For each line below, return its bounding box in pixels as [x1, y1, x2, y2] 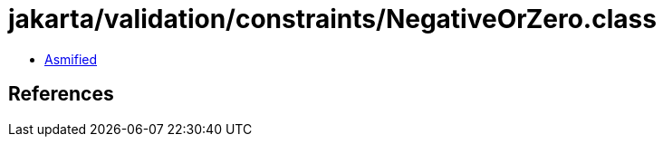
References [8, 82, 114, 106]
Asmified [44, 51, 98, 67]
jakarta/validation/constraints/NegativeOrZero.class [8, 4, 657, 34]
